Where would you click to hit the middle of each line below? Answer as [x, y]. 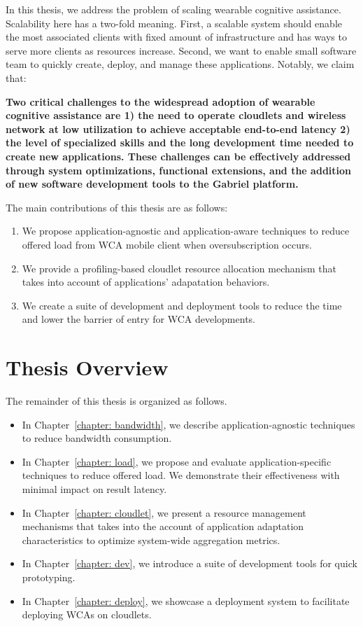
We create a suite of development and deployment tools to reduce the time [182, 305]
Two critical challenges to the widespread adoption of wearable [161, 101]
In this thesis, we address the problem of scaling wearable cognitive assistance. [173, 9]
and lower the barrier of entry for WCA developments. [138, 319]
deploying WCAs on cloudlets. [87, 614]
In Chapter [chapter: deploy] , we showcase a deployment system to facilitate [186, 600]
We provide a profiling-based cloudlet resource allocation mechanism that [179, 268]
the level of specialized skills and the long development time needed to [180, 142]
